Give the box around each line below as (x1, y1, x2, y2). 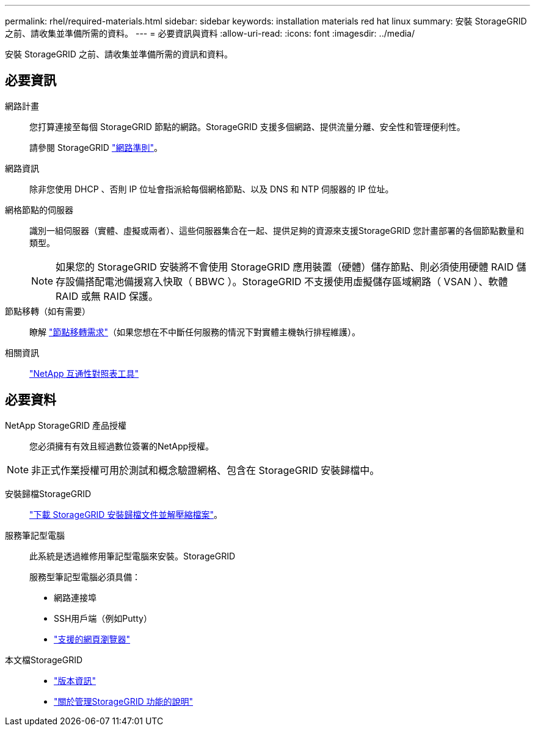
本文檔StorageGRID (5, 654, 83, 665)
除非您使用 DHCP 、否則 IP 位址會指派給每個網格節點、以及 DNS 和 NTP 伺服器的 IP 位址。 (29, 183, 394, 194)
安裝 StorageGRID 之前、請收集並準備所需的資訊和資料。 (5, 49, 233, 59)
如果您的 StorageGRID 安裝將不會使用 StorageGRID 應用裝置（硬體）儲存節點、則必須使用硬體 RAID (56, 260, 514, 273)
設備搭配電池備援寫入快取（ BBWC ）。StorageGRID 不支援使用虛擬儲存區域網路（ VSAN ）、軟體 (65, 275, 508, 288)
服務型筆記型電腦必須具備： (29, 571, 140, 582)
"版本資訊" (54, 675, 96, 686)
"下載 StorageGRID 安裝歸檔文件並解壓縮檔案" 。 (29, 509, 222, 520)
